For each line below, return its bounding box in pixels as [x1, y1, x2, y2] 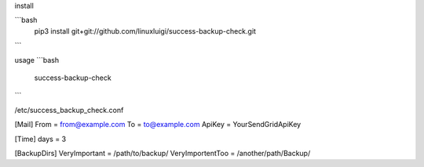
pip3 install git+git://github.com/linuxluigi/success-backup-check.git [34, 26, 257, 35]
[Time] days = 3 [14, 134, 67, 143]
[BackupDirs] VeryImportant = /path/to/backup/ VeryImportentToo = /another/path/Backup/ [14, 148, 311, 158]
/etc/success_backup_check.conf [14, 105, 124, 114]
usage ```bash [14, 55, 60, 64]
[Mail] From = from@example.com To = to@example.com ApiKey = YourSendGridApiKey [14, 120, 302, 129]
